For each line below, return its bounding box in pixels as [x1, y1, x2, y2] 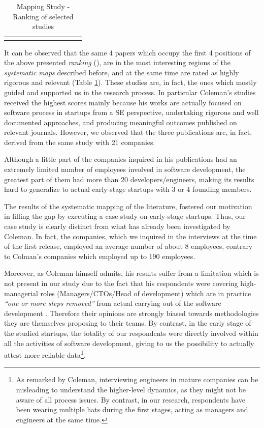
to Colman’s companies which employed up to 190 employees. [4, 250, 195, 261]
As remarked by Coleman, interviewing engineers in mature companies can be [16, 374, 258, 385]
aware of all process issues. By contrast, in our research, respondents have [16, 394, 245, 405]
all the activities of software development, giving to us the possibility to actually [4, 337, 254, 348]
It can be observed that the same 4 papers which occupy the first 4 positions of [4, 47, 251, 58]
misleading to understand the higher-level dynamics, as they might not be [16, 384, 246, 394]
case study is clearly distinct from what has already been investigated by [4, 221, 230, 232]
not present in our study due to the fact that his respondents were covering [4, 278, 238, 288]
